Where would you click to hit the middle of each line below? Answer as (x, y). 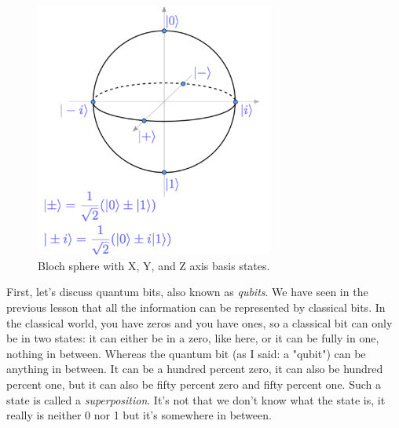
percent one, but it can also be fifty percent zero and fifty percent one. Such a (194, 384)
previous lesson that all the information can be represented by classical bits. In (196, 307)
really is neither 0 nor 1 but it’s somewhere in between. (139, 415)
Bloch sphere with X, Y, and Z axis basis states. (154, 265)
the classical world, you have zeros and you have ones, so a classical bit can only (199, 322)
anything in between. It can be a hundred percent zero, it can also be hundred (195, 369)
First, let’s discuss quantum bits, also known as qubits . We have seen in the (187, 292)
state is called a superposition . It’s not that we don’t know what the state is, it (196, 399)
